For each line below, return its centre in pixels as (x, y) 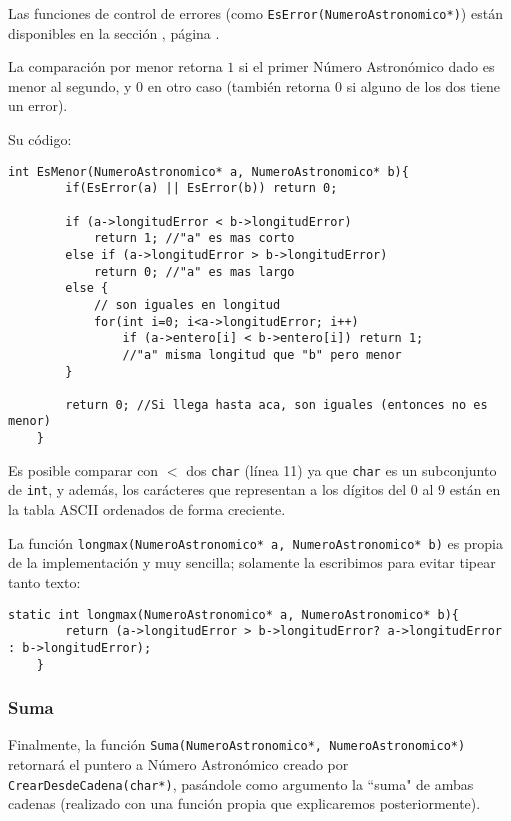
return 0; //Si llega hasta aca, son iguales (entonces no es (276, 404)
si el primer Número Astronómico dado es (367, 66)
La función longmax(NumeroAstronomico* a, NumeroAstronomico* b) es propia (255, 542)
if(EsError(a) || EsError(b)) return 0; (201, 188)
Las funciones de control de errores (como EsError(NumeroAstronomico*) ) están (255, 13)
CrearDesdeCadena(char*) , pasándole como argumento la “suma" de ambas (241, 783)
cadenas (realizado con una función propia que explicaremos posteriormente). (244, 803)
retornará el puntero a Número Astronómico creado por (178, 764)
